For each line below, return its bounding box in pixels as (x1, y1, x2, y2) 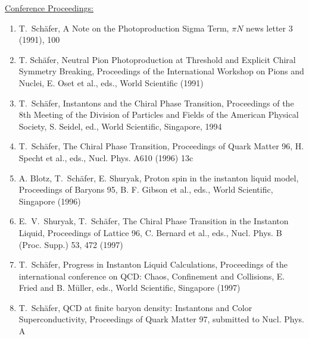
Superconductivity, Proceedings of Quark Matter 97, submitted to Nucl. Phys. (18, 313, 304, 325)
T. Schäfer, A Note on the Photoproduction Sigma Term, (18, 21, 229, 34)
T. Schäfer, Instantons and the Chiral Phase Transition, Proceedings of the (18, 96, 294, 109)
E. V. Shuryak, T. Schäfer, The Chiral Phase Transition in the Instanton (18, 215, 289, 227)
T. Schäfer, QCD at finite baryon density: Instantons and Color (18, 301, 252, 313)
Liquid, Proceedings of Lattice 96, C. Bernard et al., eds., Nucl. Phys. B (18, 226, 282, 238)
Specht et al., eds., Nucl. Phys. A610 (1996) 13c (18, 151, 193, 164)
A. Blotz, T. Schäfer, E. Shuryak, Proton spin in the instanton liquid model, (18, 171, 299, 184)
